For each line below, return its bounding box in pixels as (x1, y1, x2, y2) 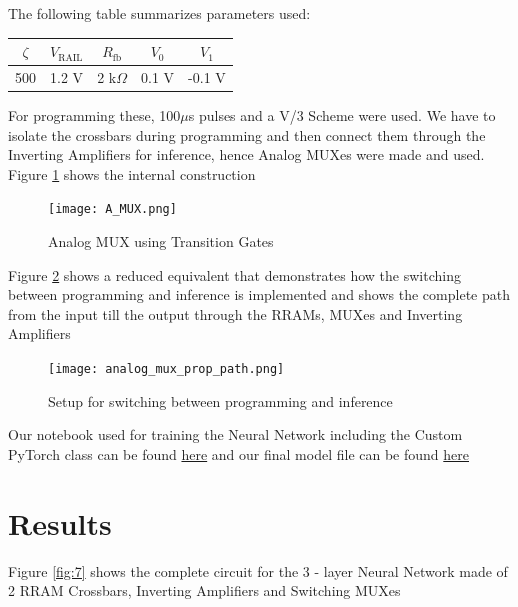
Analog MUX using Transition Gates (48, 231, 274, 252)
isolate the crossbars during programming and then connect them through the (8, 124, 486, 145)
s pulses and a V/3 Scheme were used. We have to (188, 105, 496, 126)
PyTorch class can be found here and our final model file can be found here (8, 443, 470, 464)
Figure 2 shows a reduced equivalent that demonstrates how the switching (8, 264, 461, 285)
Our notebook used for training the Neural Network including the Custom (8, 424, 463, 445)
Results (8, 502, 112, 543)
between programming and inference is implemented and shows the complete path (8, 284, 510, 305)
